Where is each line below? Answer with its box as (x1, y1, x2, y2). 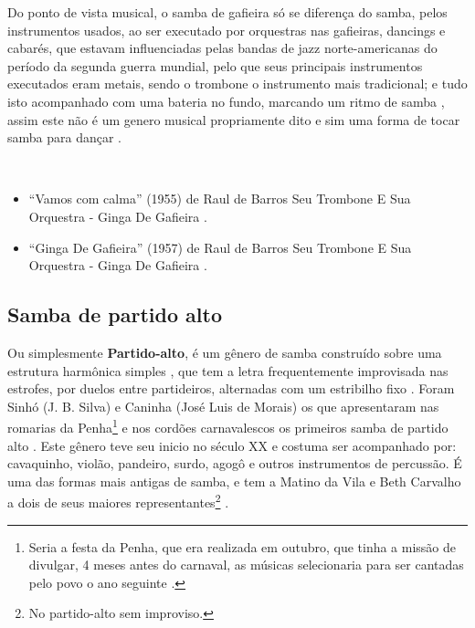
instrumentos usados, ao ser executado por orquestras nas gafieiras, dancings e (7, 20, 446, 39)
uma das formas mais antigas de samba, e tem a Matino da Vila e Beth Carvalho (7, 471, 461, 490)
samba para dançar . (7, 128, 122, 147)
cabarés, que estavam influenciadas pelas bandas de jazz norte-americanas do (7, 38, 438, 58)
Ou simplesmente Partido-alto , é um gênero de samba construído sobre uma (7, 342, 442, 361)
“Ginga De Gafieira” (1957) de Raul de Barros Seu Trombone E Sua (28, 237, 412, 256)
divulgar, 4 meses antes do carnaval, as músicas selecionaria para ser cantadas (28, 555, 464, 574)
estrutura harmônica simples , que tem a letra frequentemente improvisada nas (7, 361, 449, 380)
